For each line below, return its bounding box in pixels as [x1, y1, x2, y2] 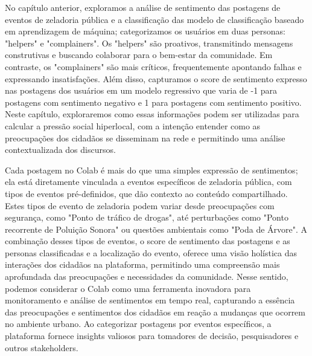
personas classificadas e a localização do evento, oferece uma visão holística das [5, 246, 298, 259]
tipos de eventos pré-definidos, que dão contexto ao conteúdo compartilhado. [5, 187, 288, 199]
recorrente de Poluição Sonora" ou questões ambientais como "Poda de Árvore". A [5, 222, 308, 235]
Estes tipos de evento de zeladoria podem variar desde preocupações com [5, 199, 275, 212]
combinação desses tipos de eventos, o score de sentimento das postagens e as [5, 235, 290, 247]
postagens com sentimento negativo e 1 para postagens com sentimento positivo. [5, 95, 302, 108]
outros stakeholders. [5, 341, 78, 354]
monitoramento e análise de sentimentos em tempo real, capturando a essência [5, 294, 295, 306]
